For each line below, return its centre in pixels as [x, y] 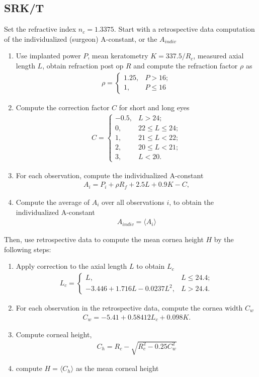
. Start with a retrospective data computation [184, 29]
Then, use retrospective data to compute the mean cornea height [104, 239]
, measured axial [219, 56]
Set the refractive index [40, 29]
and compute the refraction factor [186, 65]
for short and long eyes [154, 107]
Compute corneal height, [54, 334]
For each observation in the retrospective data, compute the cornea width [129, 307]
